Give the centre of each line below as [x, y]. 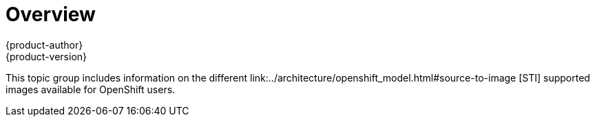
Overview [51, 14]
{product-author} [44, 45]
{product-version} [46, 56]
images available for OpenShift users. [91, 89]
